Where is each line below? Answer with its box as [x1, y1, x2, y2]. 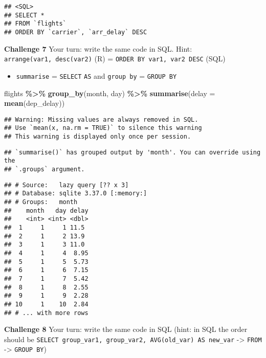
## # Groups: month [4, 198, 78, 206]
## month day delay [4, 207, 88, 214]
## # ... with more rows [4, 309, 88, 317]
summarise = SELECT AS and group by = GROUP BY [16, 70, 177, 81]
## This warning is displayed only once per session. [4, 133, 191, 141]
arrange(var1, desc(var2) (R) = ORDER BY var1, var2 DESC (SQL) [4, 53, 226, 64]
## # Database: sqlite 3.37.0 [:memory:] [4, 190, 147, 197]
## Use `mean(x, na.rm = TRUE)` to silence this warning [4, 124, 202, 132]
